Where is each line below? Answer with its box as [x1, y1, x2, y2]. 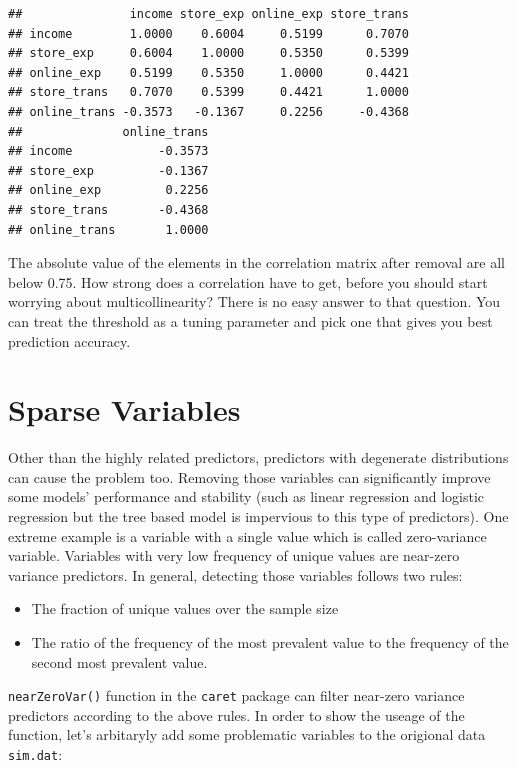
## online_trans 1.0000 [8, 222, 209, 237]
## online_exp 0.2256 [8, 183, 209, 198]
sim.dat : [8, 744, 63, 764]
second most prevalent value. [31, 651, 208, 672]
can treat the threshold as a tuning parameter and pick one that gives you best [8, 310, 493, 331]
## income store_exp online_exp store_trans [8, 7, 409, 21]
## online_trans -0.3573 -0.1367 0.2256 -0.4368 [8, 104, 409, 119]
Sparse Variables [8, 389, 241, 430]
